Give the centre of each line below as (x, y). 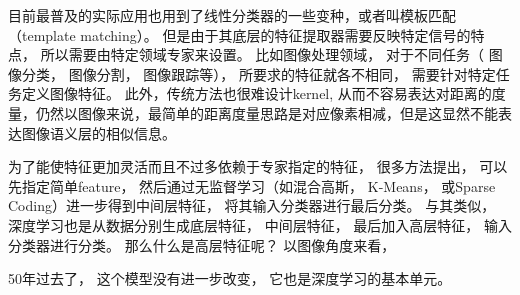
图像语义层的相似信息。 (98, 132)
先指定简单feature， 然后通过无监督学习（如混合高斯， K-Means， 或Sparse (252, 185)
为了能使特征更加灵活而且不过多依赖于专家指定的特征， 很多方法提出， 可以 (258, 166)
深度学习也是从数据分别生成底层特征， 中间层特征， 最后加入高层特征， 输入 (260, 224)
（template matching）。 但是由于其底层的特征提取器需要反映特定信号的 (239, 34)
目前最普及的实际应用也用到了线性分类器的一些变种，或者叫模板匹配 (232, 15)
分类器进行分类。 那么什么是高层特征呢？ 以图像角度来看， (202, 244)
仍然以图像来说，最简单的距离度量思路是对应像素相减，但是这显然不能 (266, 112)
